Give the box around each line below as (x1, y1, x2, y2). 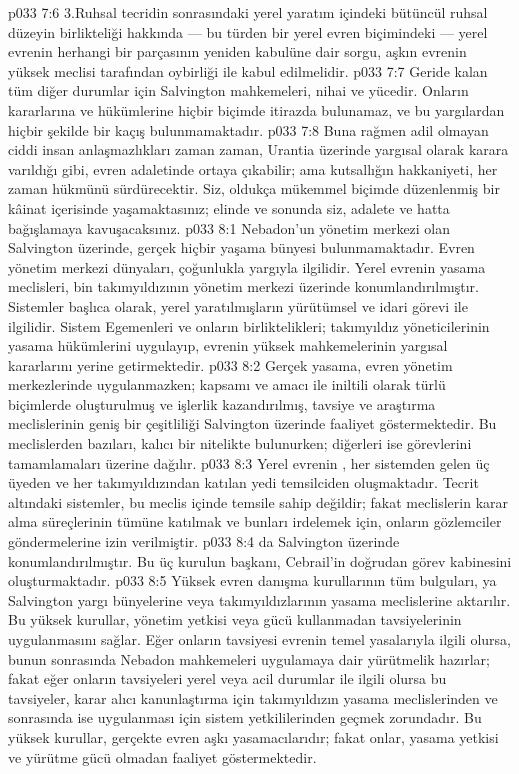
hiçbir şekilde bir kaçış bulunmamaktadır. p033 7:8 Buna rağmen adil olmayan (8, 119, 489, 140)
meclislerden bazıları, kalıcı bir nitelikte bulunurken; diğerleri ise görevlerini (8, 433, 472, 454)
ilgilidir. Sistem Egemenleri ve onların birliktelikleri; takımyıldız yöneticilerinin (8, 315, 490, 336)
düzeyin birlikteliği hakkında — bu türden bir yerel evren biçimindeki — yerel (8, 21, 488, 42)
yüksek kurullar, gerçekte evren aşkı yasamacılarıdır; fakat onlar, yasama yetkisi (8, 726, 499, 747)
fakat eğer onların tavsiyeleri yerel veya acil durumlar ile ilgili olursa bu (8, 668, 447, 689)
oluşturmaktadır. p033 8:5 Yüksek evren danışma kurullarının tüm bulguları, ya (8, 570, 497, 591)
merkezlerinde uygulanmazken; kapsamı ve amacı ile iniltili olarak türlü (8, 374, 446, 395)
